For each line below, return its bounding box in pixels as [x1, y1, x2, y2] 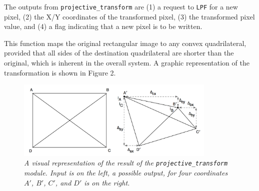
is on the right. [84, 177, 130, 187]
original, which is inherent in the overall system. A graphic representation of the [4, 57, 249, 68]
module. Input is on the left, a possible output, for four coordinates [24, 167, 228, 177]
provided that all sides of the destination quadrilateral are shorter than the [4, 47, 234, 58]
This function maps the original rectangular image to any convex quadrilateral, [4, 37, 246, 48]
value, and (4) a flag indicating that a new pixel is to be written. [4, 21, 202, 31]
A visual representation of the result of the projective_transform [24, 157, 228, 168]
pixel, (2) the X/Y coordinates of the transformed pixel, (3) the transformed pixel [4, 11, 255, 21]
